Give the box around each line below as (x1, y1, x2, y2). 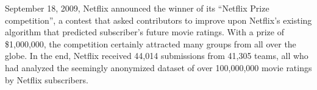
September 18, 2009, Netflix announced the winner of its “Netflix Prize (5, 2, 269, 14)
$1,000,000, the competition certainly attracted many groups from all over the (5, 37, 296, 50)
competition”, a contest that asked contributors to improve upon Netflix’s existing (5, 13, 312, 26)
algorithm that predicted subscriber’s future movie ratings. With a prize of (5, 26, 284, 38)
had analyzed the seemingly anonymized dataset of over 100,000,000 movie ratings (5, 61, 312, 74)
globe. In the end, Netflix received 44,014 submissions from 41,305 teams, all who (5, 49, 308, 62)
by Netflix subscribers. (5, 73, 88, 86)
